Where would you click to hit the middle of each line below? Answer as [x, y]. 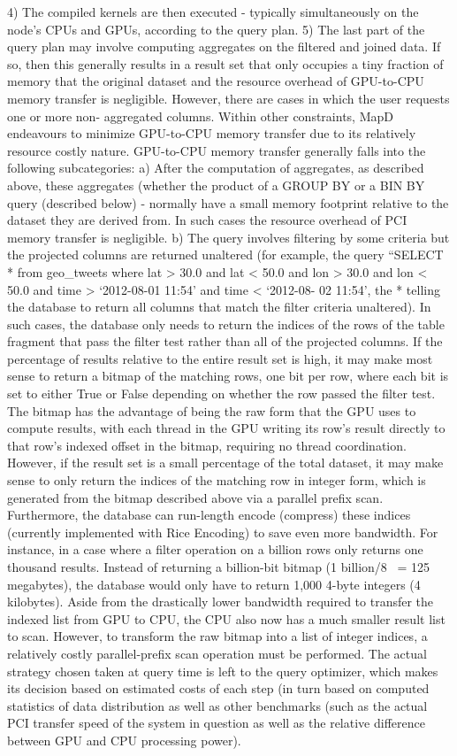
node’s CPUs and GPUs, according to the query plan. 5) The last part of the [216, 29]
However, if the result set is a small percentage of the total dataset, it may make [225, 463]
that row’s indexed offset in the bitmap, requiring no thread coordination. [207, 445]
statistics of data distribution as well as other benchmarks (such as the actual [217, 705]
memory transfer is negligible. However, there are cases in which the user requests [228, 98]
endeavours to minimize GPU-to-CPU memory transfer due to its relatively [212, 133]
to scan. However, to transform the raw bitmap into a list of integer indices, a [217, 636]
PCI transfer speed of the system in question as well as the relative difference [216, 723]
